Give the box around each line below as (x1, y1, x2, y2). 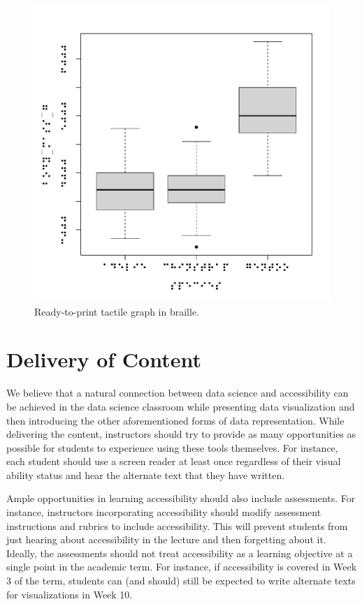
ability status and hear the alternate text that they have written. (6, 467, 285, 482)
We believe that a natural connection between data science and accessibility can (6, 385, 349, 400)
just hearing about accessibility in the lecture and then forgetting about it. (6, 532, 326, 547)
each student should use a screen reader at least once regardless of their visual (6, 454, 341, 469)
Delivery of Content (6, 345, 201, 374)
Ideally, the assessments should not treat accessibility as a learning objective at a (6, 545, 353, 560)
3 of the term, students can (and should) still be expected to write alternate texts (6, 573, 356, 588)
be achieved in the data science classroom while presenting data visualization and (6, 399, 355, 413)
